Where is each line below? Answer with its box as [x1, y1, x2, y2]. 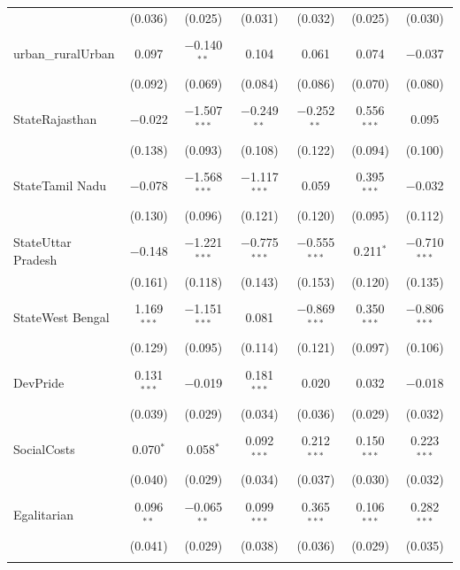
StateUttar [13, 233, 72, 251]
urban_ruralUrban [13, 43, 115, 62]
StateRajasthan [13, 110, 97, 128]
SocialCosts [13, 439, 75, 458]
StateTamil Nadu [13, 175, 107, 194]
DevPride [13, 374, 65, 392]
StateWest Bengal [13, 307, 110, 326]
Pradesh [13, 250, 57, 269]
